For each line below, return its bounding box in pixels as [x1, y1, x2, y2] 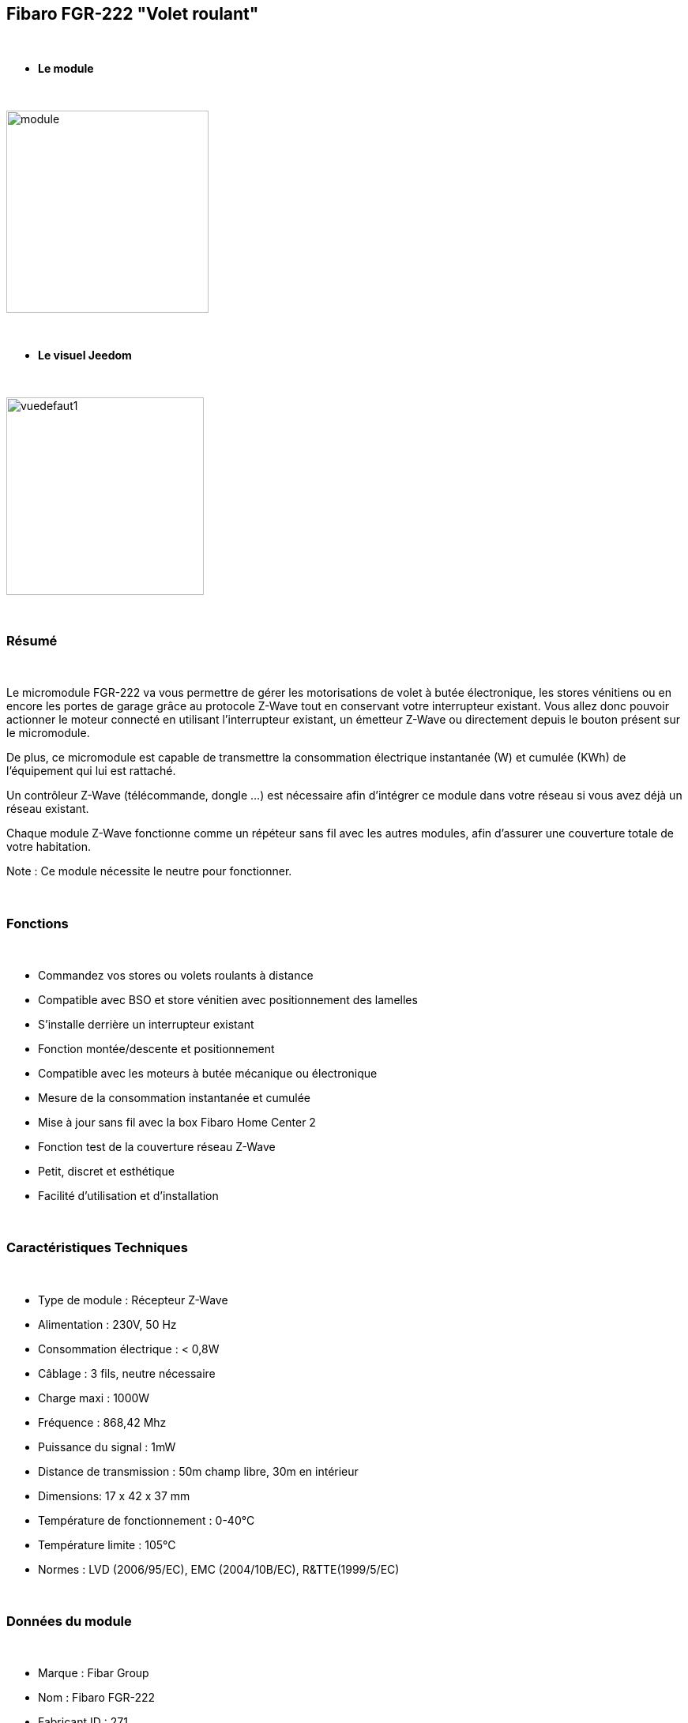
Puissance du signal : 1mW [38, 1439, 176, 1454]
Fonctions [6, 915, 69, 931]
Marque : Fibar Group [38, 1666, 149, 1680]
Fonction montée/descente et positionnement [38, 1041, 275, 1055]
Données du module [6, 1613, 132, 1630]
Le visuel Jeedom [38, 348, 132, 363]
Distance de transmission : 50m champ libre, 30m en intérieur [38, 1464, 359, 1478]
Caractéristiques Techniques [6, 1240, 188, 1256]
